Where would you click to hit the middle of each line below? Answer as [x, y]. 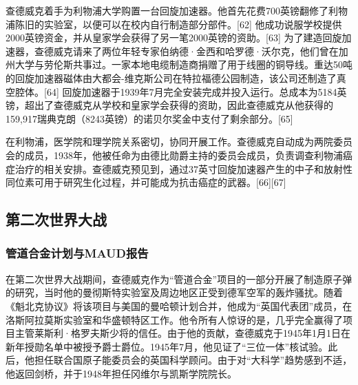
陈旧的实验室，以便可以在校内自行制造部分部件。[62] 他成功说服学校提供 [178, 24]
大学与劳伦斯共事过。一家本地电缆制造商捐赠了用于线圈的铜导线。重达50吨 [183, 64]
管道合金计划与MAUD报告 [77, 253]
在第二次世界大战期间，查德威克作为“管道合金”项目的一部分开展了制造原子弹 [179, 279]
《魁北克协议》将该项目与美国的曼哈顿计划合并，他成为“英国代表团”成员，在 [179, 305]
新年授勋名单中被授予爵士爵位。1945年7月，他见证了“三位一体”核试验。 [167, 346]
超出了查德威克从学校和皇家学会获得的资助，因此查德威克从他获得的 [179, 105]
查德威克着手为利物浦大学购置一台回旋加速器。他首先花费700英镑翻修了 [167, 10]
